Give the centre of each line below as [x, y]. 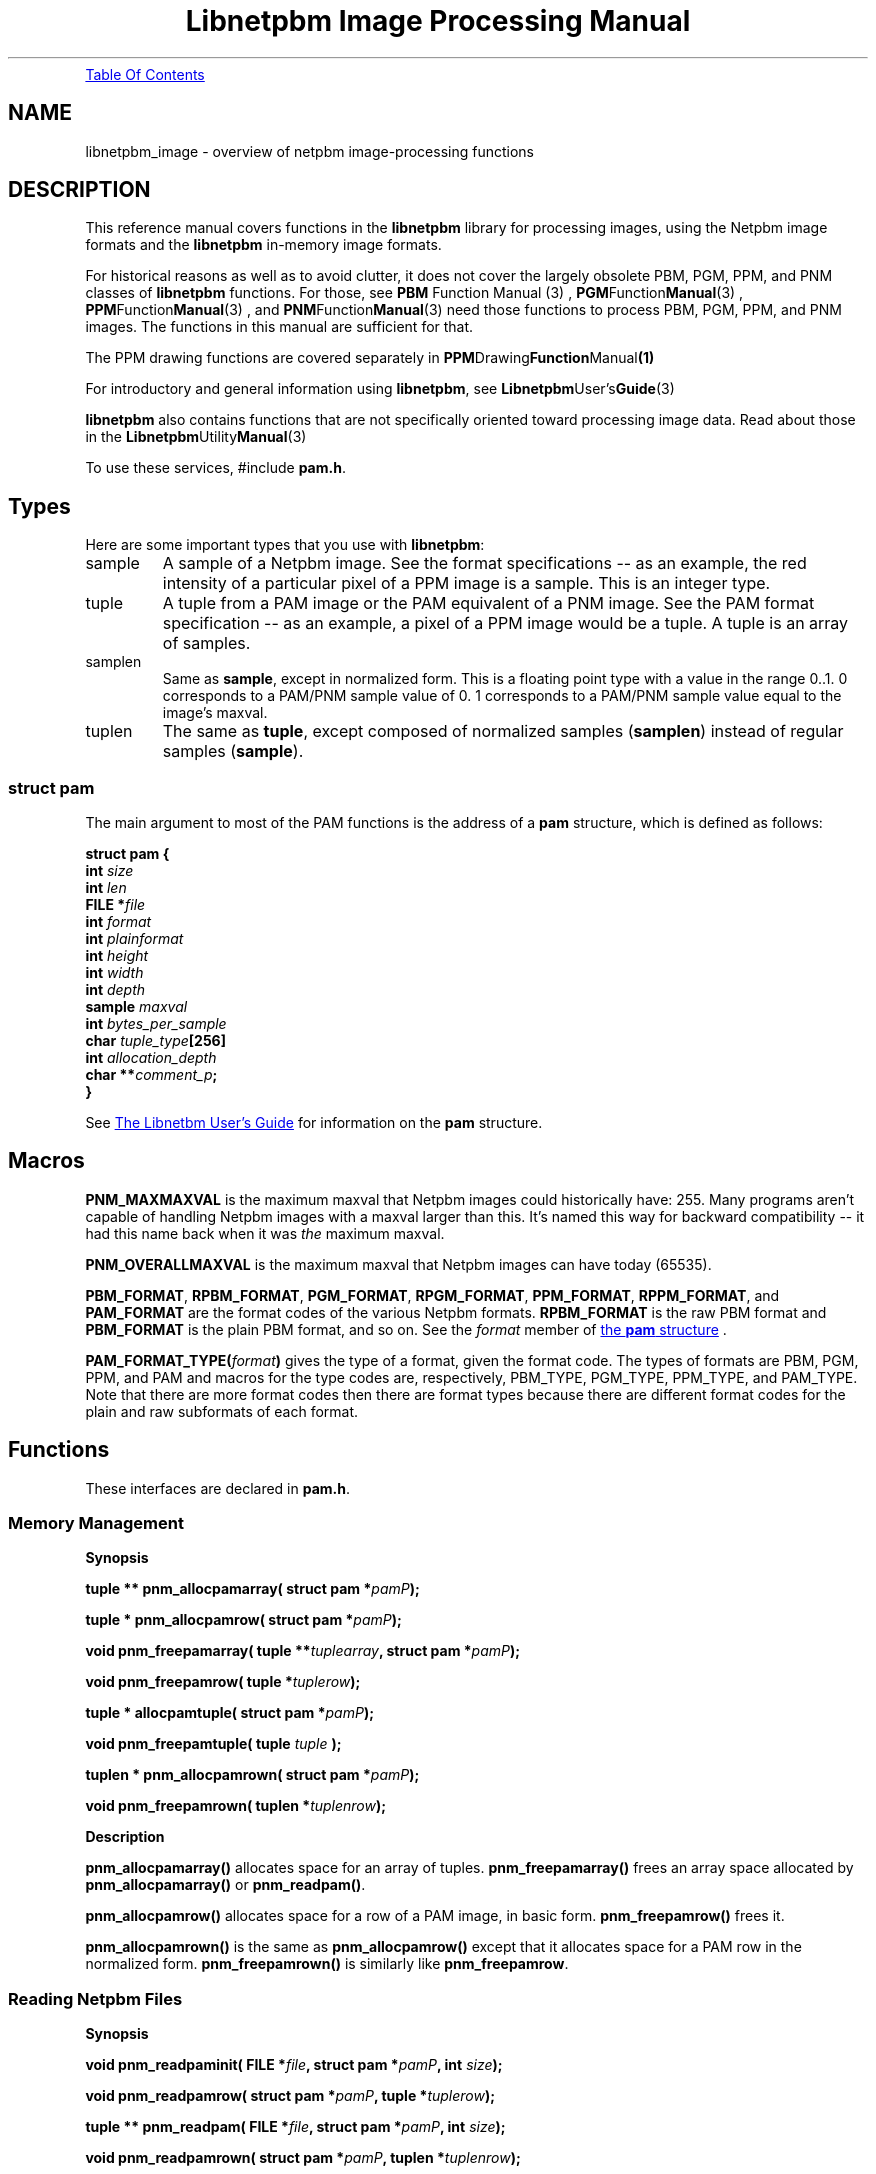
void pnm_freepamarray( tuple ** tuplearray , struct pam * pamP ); [303, 1651]
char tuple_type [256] [155, 1041]
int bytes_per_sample [156, 1024]
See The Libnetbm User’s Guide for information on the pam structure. [314, 1123]
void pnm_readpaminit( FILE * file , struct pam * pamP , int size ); [294, 2065]
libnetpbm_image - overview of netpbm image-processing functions [309, 151]
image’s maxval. [215, 713]
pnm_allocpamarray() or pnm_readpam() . [225, 1885]
